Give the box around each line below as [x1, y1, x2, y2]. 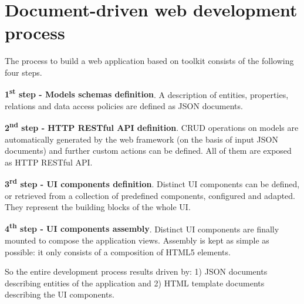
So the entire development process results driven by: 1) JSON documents [5, 265, 268, 278]
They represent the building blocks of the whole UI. [5, 201, 191, 213]
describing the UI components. [5, 288, 114, 300]
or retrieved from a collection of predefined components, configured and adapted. [5, 189, 296, 201]
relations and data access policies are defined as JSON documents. [5, 99, 243, 112]
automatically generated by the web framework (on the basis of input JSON [5, 133, 278, 145]
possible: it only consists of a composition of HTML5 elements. [5, 245, 231, 258]
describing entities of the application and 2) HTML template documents [5, 276, 265, 289]
